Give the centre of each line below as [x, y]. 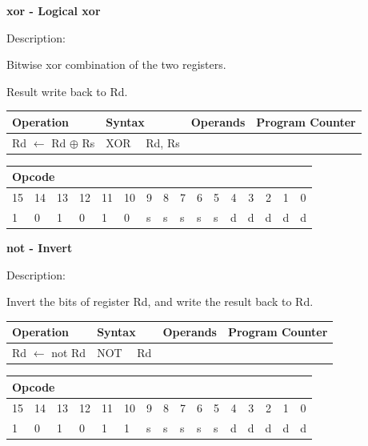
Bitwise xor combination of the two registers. [116, 64]
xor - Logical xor [54, 10]
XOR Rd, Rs [143, 142]
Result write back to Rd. [67, 91]
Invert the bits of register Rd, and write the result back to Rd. [160, 301]
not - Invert [40, 248]
